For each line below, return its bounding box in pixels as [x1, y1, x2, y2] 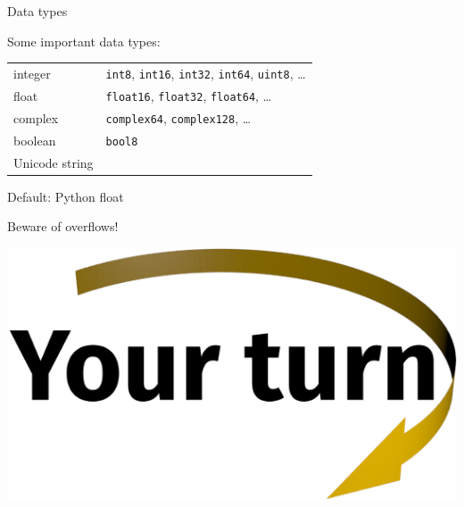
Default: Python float [7, 187, 124, 205]
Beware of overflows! [7, 217, 119, 236]
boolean [13, 130, 56, 149]
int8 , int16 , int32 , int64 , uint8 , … [105, 63, 306, 82]
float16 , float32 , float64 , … [105, 86, 272, 104]
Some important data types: [7, 31, 161, 50]
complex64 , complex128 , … [105, 108, 252, 127]
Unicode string [13, 153, 94, 171]
